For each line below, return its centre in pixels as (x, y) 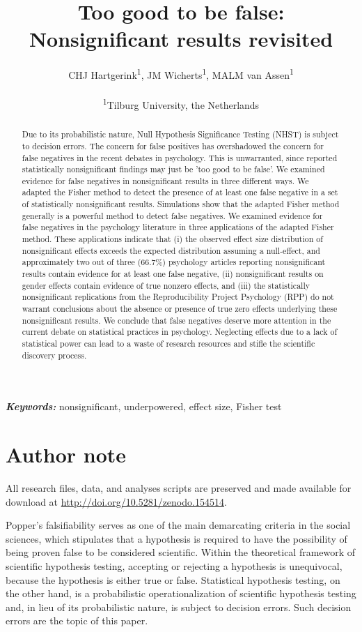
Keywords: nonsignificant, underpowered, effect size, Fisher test (144, 406)
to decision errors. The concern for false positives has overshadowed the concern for (173, 145)
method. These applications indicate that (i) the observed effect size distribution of (172, 239)
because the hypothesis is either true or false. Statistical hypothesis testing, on (173, 579)
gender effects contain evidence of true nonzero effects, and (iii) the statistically (166, 285)
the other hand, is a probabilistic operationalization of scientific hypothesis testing (181, 593)
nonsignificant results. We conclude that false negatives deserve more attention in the (176, 320)
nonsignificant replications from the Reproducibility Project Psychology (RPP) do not (178, 297)
